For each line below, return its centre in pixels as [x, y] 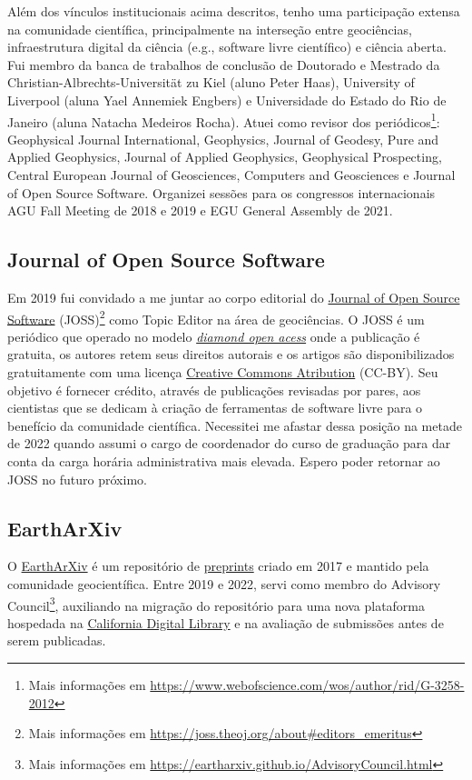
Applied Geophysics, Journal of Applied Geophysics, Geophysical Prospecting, [225, 157]
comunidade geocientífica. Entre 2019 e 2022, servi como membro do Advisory [224, 583]
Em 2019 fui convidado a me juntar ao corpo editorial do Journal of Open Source [234, 297]
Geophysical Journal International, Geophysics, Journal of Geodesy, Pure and [223, 139]
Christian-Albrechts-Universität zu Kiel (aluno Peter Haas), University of [211, 82]
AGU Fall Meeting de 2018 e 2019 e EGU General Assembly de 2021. [200, 210]
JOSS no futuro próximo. [77, 479]
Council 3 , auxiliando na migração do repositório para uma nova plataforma [216, 604]
